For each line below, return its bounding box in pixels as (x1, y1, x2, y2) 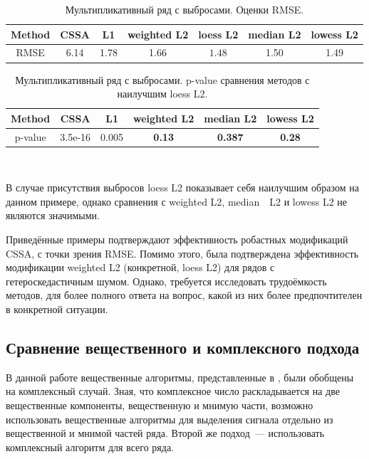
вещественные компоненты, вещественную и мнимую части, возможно (6, 397, 313, 412)
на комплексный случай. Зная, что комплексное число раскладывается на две (6, 384, 340, 399)
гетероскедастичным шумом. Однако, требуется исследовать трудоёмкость (6, 273, 327, 288)
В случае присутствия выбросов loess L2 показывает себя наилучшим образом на (6, 180, 359, 195)
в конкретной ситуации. (6, 302, 108, 316)
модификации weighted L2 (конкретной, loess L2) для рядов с (6, 260, 275, 275)
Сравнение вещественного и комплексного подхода (6, 336, 360, 358)
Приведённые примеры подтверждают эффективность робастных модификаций (6, 232, 348, 247)
